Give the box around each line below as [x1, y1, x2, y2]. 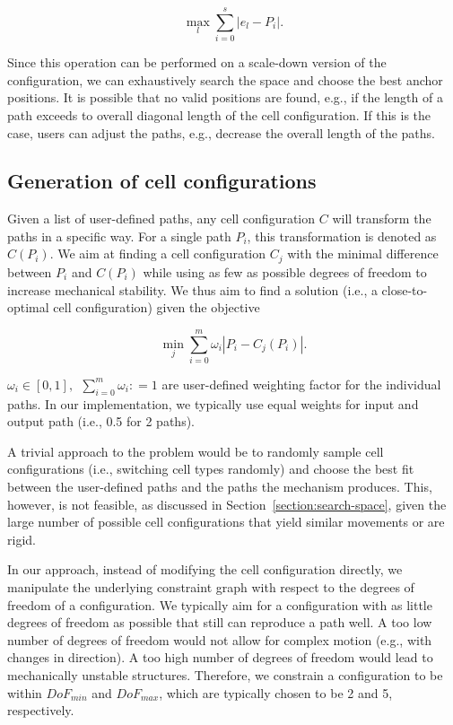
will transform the [332, 209, 431, 228]
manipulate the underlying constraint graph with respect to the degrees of [7, 577, 414, 596]
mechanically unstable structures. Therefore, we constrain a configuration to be [7, 665, 443, 684]
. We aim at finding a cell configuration [49, 244, 266, 263]
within [7, 683, 42, 702]
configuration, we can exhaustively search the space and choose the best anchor [7, 70, 443, 89]
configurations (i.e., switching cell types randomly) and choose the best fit [7, 459, 414, 478]
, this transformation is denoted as [247, 226, 437, 245]
